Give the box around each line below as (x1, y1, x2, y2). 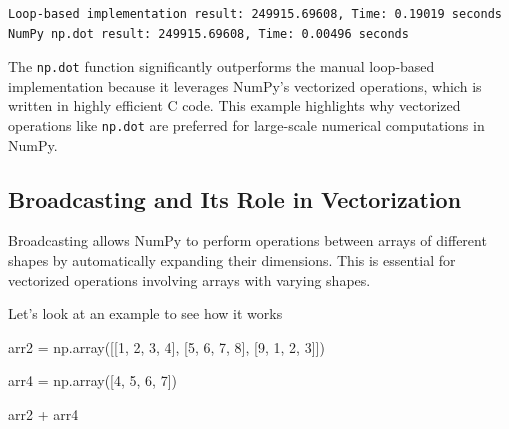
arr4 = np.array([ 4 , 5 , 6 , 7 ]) (8, 370, 178, 391)
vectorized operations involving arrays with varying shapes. (8, 269, 371, 290)
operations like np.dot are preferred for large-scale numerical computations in (8, 115, 485, 136)
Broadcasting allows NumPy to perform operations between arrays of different (8, 230, 487, 251)
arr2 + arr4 (8, 404, 79, 425)
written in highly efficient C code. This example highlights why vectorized (8, 95, 461, 116)
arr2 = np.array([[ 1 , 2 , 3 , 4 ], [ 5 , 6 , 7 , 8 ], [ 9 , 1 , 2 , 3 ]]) (8, 336, 325, 357)
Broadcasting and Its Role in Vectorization (8, 183, 462, 214)
